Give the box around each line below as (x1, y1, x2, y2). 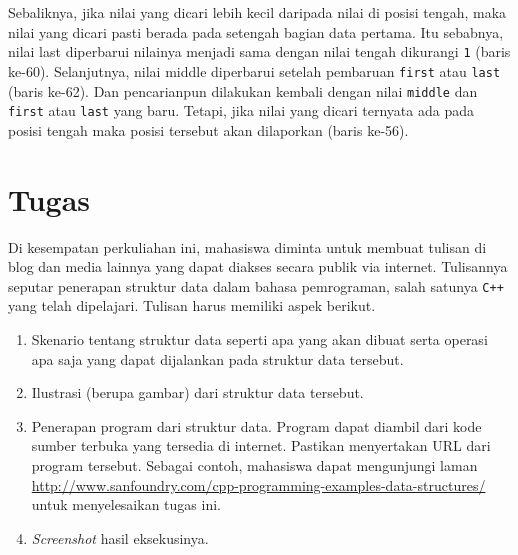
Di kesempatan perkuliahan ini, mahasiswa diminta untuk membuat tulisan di (8, 236, 487, 257)
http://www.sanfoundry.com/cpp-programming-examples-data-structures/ (31, 474, 486, 495)
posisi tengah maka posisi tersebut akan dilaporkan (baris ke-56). (8, 119, 409, 140)
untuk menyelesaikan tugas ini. (31, 494, 221, 515)
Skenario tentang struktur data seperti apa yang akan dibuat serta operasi (31, 328, 488, 349)
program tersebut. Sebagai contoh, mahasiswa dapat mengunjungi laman (31, 454, 478, 475)
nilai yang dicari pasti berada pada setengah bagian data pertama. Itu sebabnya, (8, 21, 504, 42)
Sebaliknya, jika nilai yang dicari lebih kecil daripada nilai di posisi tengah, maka (8, 2, 507, 22)
